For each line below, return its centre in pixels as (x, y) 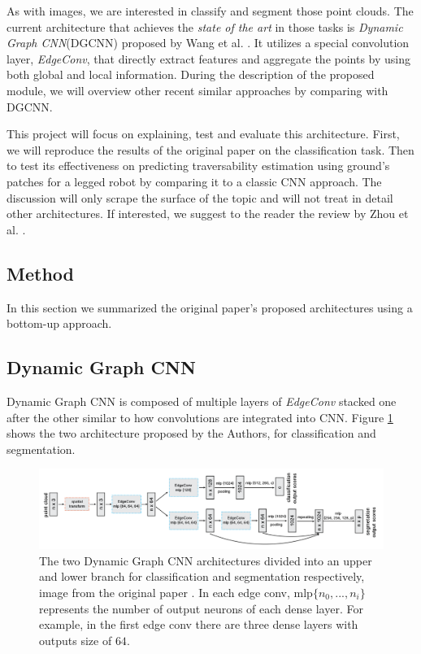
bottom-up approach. (59, 323)
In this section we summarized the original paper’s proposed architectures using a (210, 307)
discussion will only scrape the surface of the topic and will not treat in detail (200, 197)
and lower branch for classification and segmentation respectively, (202, 576)
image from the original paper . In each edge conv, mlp (176, 593)
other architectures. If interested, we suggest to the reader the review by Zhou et (208, 214)
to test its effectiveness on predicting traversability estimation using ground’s (198, 166)
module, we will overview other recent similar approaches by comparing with (197, 90)
